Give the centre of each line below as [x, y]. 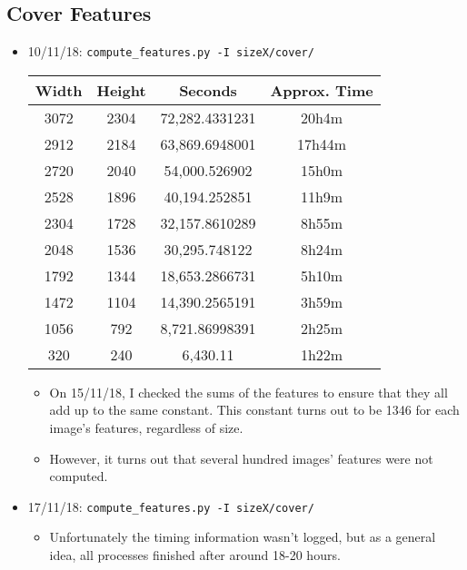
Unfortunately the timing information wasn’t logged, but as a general [243, 537]
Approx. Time [322, 90]
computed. [79, 476]
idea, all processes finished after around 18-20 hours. [195, 555]
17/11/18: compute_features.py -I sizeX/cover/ [171, 506]
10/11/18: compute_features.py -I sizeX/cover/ [171, 51]
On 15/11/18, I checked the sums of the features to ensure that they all [248, 392]
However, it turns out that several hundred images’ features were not [241, 458]
